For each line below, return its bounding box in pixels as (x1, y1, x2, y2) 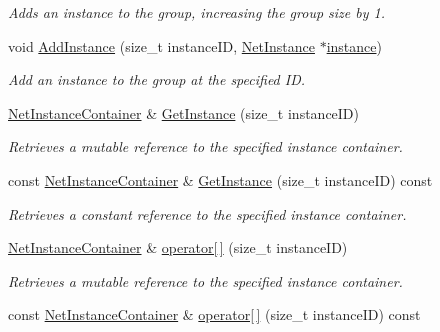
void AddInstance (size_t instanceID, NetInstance (8, 35, 315, 56)
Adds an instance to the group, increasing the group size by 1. (8, 2, 386, 22)
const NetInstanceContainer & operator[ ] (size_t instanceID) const (8, 304, 421, 325)
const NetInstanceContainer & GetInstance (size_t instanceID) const (8, 169, 433, 190)
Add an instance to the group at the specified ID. (8, 69, 306, 90)
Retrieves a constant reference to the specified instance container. (8, 203, 407, 224)
